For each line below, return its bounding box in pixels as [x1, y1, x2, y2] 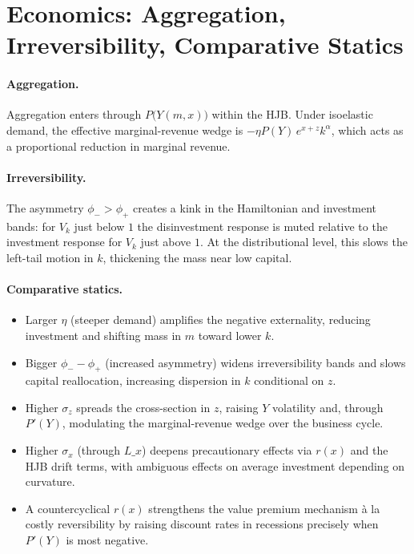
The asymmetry [6, 199, 84, 216]
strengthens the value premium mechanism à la [148, 499, 380, 516]
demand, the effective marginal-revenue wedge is [6, 121, 243, 138]
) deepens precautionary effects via [142, 442, 312, 459]
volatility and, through [272, 398, 384, 415]
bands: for [6, 217, 56, 234]
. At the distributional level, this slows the [199, 233, 408, 250]
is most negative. [66, 532, 149, 548]
